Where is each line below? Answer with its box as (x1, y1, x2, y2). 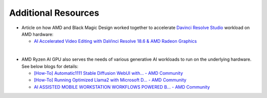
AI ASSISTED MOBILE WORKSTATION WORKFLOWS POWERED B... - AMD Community (34, 84, 210, 90)
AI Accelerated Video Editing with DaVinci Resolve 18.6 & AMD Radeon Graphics (34, 38, 197, 44)
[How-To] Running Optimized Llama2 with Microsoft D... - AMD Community (34, 77, 186, 83)
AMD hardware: (21, 31, 54, 37)
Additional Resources (9, 7, 99, 18)
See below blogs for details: (21, 63, 79, 69)
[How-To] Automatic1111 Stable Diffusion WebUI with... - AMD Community (34, 70, 183, 76)
